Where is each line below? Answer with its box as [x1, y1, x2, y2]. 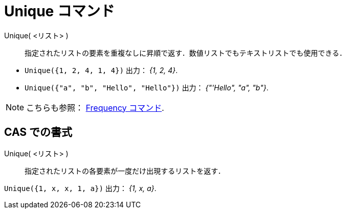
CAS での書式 [4, 126, 73, 139]
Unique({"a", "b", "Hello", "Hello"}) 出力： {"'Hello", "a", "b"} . [25, 83, 269, 92]
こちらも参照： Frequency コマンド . [26, 102, 164, 113]
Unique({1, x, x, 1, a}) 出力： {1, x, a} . [4, 183, 157, 193]
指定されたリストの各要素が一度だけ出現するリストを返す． [25, 166, 225, 175]
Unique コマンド [4, 3, 115, 20]
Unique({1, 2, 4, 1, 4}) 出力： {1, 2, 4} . [25, 65, 178, 75]
